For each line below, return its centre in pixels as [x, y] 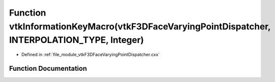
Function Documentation [48, 68]
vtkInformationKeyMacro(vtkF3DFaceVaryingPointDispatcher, [140, 26]
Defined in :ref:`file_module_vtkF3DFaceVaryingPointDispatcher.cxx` [91, 55]
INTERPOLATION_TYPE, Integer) [76, 40]
